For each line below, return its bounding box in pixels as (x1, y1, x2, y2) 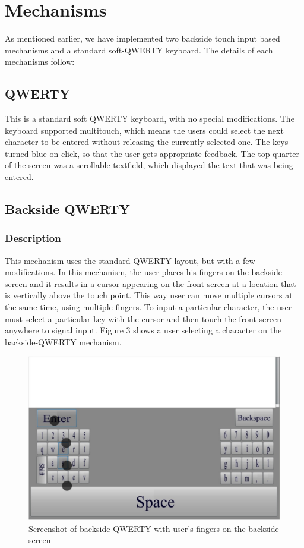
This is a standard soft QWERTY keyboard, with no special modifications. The (5, 112, 294, 125)
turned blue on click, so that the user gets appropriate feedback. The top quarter (5, 147, 299, 159)
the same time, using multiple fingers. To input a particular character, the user (5, 301, 292, 313)
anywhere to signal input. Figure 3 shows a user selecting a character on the (5, 324, 282, 336)
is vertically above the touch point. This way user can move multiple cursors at (5, 289, 293, 301)
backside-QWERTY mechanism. (5, 335, 122, 348)
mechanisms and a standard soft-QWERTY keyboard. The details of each (5, 43, 273, 56)
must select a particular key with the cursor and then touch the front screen (5, 312, 282, 325)
